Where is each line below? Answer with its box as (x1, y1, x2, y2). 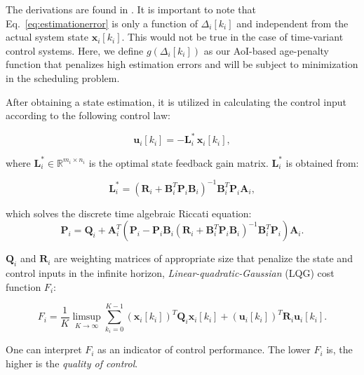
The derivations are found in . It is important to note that (6, 2, 256, 16)
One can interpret (6, 342, 82, 357)
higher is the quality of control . (6, 355, 138, 370)
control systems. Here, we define (6, 43, 144, 57)
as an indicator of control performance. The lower (97, 342, 311, 357)
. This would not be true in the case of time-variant (121, 29, 344, 44)
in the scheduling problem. (6, 70, 120, 85)
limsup (72, 312, 101, 322)
